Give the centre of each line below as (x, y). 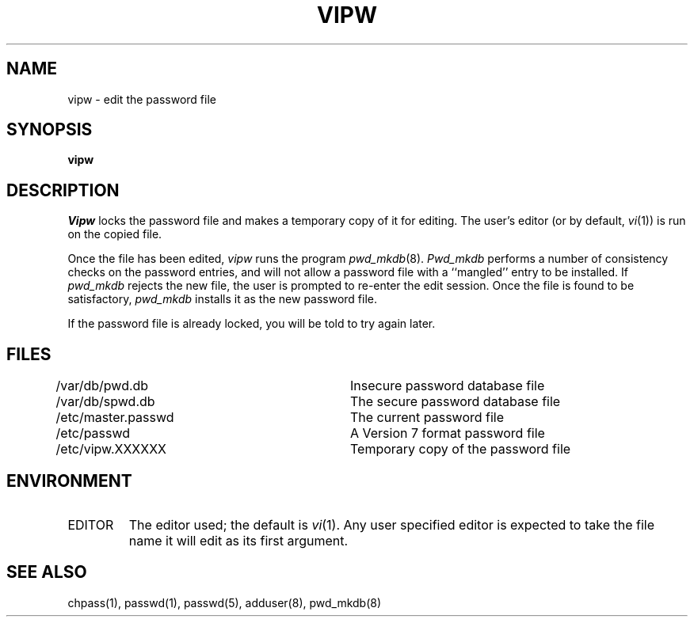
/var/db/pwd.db (102, 386)
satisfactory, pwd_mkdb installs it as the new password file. (223, 299)
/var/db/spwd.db (105, 402)
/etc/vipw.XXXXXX (111, 449)
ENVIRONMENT (69, 481)
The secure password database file (456, 402)
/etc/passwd (93, 433)
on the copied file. (115, 234)
